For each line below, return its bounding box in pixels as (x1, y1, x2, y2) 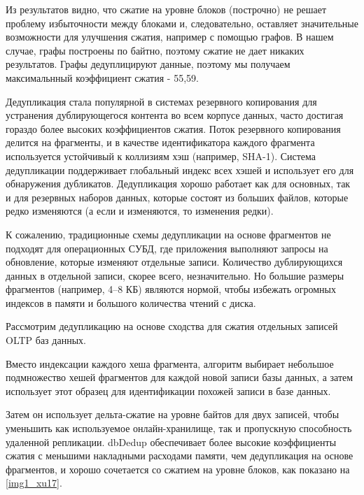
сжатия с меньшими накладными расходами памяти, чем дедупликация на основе (6, 448, 353, 463)
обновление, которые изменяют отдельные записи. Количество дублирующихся (6, 254, 343, 269)
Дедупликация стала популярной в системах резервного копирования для (6, 94, 317, 108)
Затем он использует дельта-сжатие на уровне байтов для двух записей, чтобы (6, 407, 339, 422)
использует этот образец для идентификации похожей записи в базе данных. (6, 383, 331, 398)
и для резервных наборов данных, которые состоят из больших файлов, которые (6, 189, 349, 204)
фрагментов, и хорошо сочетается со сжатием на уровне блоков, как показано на (6, 461, 350, 476)
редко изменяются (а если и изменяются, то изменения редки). (6, 203, 274, 218)
